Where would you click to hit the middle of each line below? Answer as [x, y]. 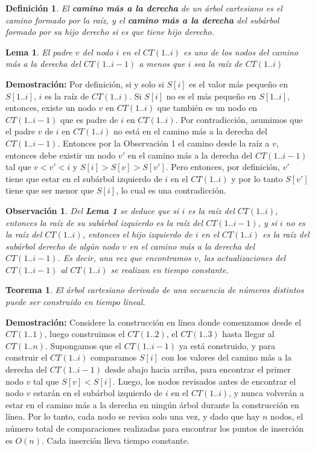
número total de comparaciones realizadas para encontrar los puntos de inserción [155, 428]
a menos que [162, 64]
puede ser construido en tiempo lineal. [75, 302]
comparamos [114, 357]
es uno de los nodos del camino [240, 52]
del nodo [98, 52]
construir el [27, 357]
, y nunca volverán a [266, 393]
